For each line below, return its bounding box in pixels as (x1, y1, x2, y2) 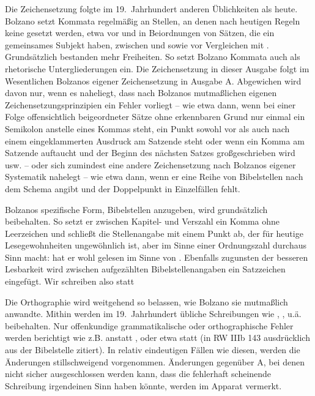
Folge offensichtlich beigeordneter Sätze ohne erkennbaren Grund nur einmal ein (5, 110, 305, 123)
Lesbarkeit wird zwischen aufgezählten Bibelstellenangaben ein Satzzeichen (5, 263, 286, 275)
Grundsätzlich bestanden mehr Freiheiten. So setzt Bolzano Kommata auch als (5, 50, 300, 63)
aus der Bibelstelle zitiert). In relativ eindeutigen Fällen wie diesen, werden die (5, 343, 300, 356)
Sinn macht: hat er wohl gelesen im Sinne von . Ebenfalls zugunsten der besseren (5, 250, 308, 263)
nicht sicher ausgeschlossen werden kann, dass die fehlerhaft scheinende (5, 367, 272, 380)
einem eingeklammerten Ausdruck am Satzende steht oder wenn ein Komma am (5, 134, 305, 147)
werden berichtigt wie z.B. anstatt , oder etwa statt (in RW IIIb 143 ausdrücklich (5, 331, 310, 344)
